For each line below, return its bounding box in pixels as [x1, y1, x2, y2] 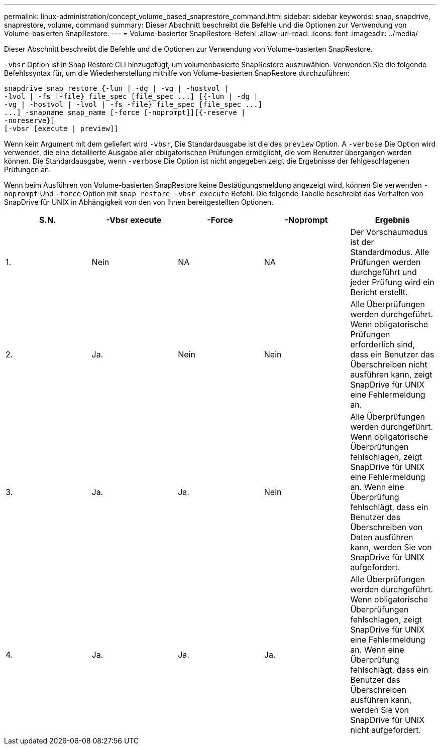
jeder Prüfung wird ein [350, 277, 434, 287]
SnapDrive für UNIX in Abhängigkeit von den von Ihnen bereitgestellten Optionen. [4, 198, 274, 206]
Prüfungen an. [4, 165, 51, 174]
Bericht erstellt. [350, 287, 408, 297]
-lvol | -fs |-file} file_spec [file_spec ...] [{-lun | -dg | [4, 92, 258, 100]
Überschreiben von [350, 522, 423, 532]
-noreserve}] [4, 116, 55, 124]
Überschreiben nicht [350, 359, 427, 369]
